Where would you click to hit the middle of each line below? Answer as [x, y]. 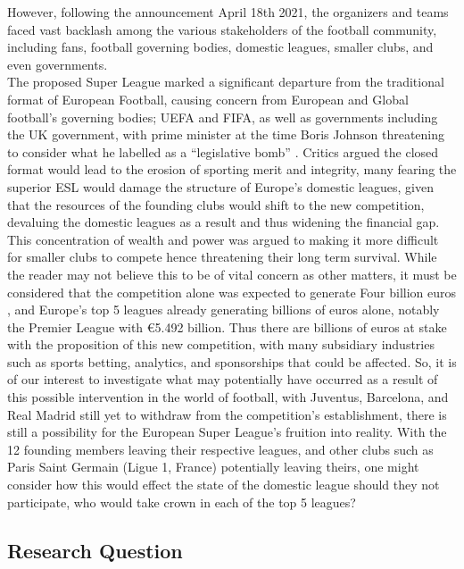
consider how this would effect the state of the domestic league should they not [224, 485]
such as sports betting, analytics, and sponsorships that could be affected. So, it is [232, 361]
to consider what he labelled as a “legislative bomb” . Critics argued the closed [223, 151]
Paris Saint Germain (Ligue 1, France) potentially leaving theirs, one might [213, 467]
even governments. [58, 64]
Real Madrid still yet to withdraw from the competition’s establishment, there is [227, 414]
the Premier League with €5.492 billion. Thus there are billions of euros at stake [227, 326]
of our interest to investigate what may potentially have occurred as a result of [223, 379]
